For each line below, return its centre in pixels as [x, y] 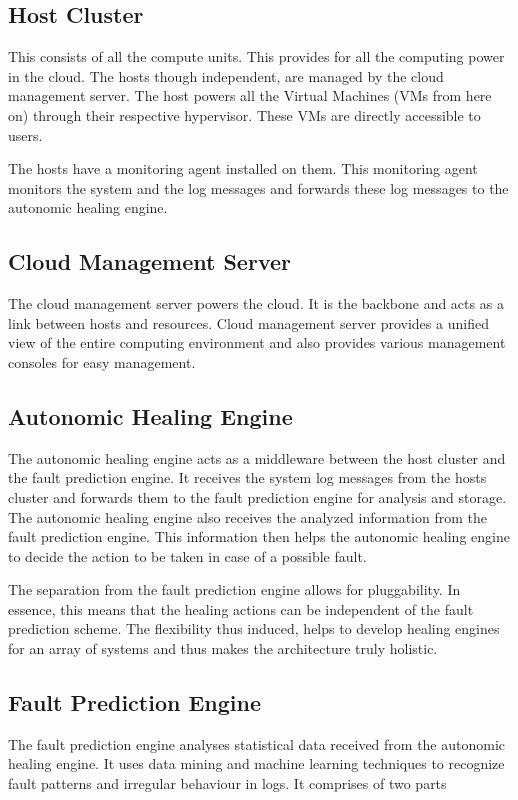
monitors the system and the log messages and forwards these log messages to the [258, 187]
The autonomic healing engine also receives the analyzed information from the [247, 516]
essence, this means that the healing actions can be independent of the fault [241, 608]
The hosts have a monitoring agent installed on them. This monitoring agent [243, 168]
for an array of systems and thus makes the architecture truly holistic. [223, 648]
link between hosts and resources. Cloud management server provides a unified [248, 322]
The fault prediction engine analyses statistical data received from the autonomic [257, 743]
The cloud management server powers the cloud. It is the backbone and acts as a [256, 303]
